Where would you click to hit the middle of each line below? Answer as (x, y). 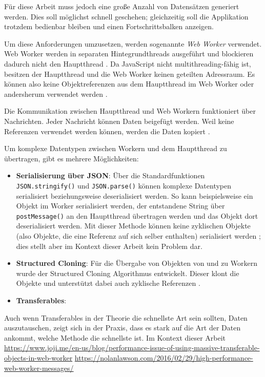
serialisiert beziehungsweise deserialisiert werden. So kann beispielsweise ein (135, 195)
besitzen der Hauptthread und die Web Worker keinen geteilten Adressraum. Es (130, 74)
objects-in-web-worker (38, 357)
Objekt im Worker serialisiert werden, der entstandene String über (120, 206)
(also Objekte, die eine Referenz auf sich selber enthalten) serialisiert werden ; (138, 236)
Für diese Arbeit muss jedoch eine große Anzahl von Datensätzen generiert (122, 6)
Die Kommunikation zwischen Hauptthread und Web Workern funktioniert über (130, 111)
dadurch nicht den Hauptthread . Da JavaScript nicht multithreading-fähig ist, (128, 63)
